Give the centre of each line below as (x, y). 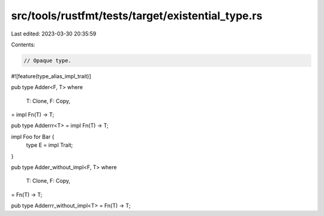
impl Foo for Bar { (33, 137)
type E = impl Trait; (49, 145)
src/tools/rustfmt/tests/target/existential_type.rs (137, 16)
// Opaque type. (48, 60)
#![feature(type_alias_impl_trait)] (51, 76)
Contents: (23, 45)
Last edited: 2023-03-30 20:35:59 (54, 34)
